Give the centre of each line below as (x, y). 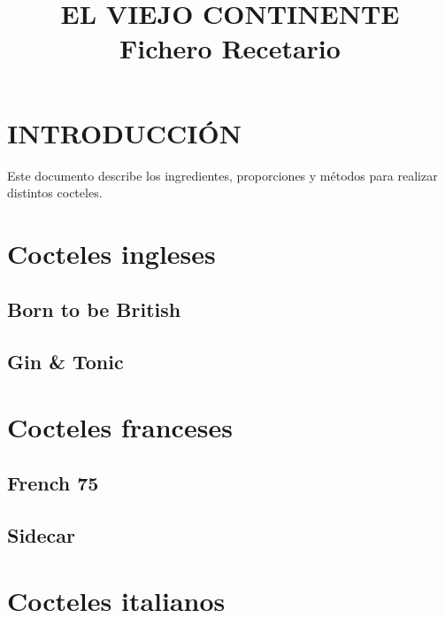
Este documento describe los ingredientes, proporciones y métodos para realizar (222, 175)
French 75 (53, 483)
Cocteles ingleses (111, 253)
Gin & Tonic (65, 362)
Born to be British (94, 309)
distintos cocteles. (55, 193)
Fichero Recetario (230, 48)
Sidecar (42, 535)
